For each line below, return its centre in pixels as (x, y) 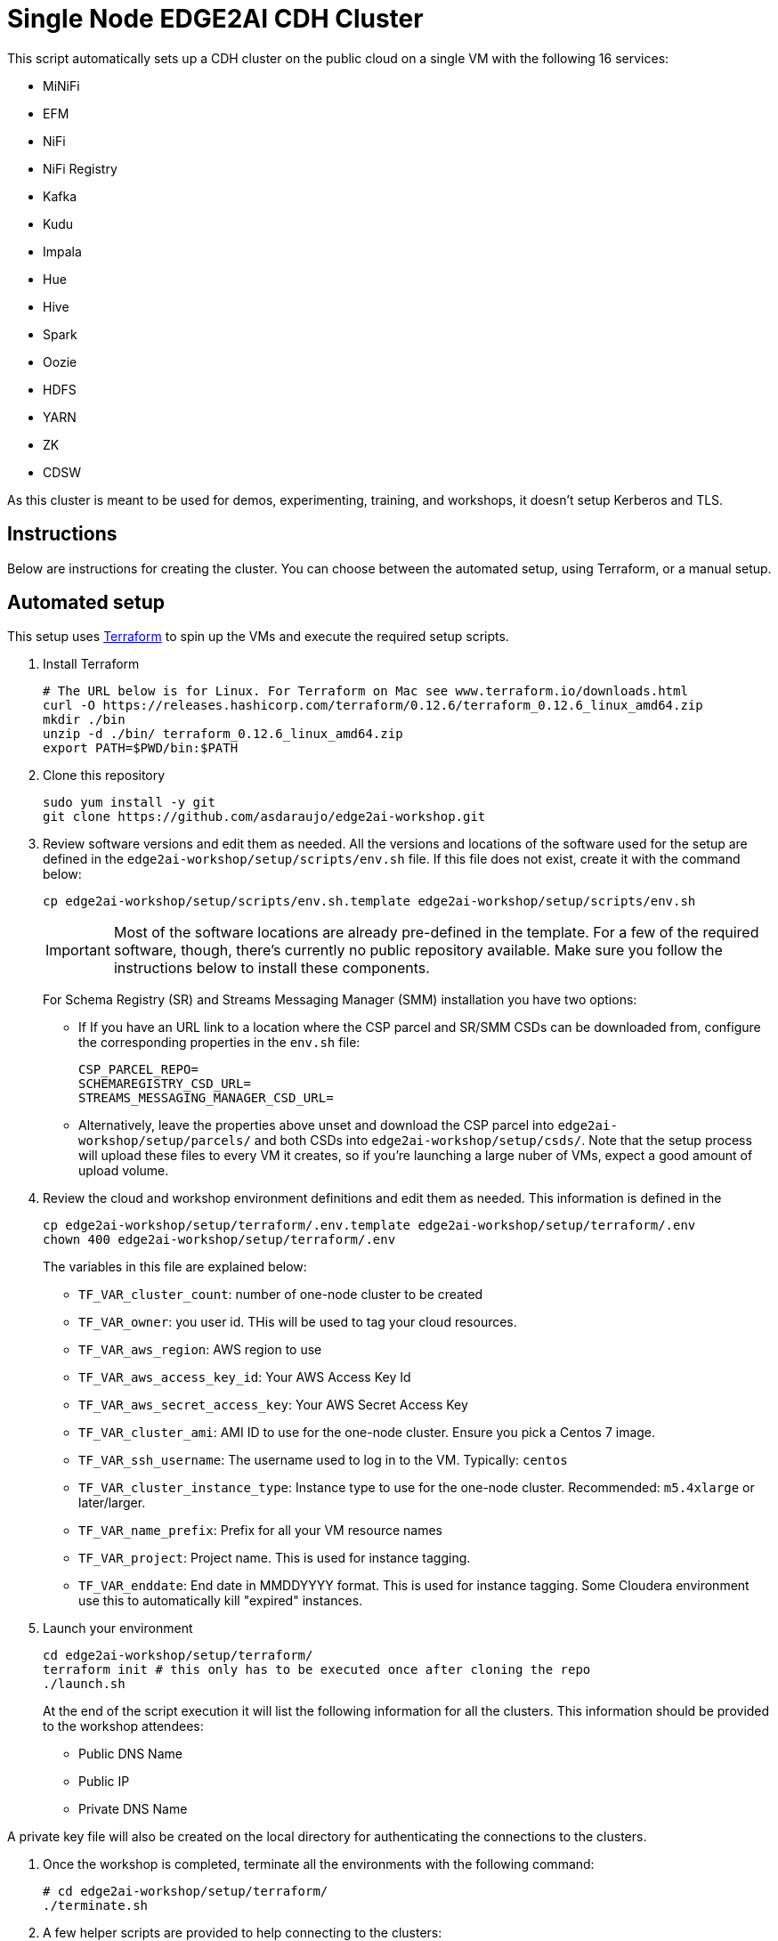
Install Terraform (91, 664)
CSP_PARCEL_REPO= (138, 1070)
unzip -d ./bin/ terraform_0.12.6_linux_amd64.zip (223, 734)
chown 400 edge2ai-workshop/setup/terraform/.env (219, 1240)
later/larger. (112, 1503)
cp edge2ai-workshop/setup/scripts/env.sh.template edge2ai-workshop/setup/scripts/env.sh (369, 901)
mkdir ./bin (84, 720)
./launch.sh (84, 1684)
